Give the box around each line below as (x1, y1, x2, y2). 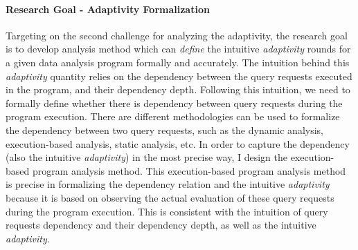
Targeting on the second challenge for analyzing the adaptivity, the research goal (6, 28, 348, 42)
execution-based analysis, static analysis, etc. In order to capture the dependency (6, 136, 350, 151)
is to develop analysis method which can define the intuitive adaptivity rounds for (6, 41, 351, 56)
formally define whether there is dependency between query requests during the (6, 95, 343, 110)
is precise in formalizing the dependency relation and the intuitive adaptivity (6, 177, 330, 191)
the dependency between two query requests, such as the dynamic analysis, (6, 122, 324, 137)
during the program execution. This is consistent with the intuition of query (6, 204, 328, 218)
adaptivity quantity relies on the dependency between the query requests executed (6, 68, 352, 83)
